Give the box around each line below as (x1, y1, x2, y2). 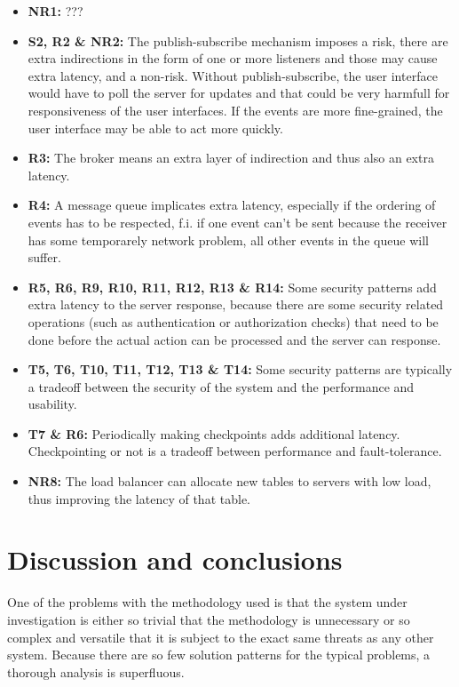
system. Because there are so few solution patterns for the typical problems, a (7, 645, 431, 664)
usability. (28, 395, 77, 413)
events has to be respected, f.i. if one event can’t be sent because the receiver (28, 212, 447, 231)
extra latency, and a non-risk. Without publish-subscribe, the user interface (28, 66, 438, 84)
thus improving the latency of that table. (28, 489, 250, 507)
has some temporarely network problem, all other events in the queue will (28, 230, 429, 249)
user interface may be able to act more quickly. (28, 118, 283, 137)
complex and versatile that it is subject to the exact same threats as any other (7, 627, 434, 646)
